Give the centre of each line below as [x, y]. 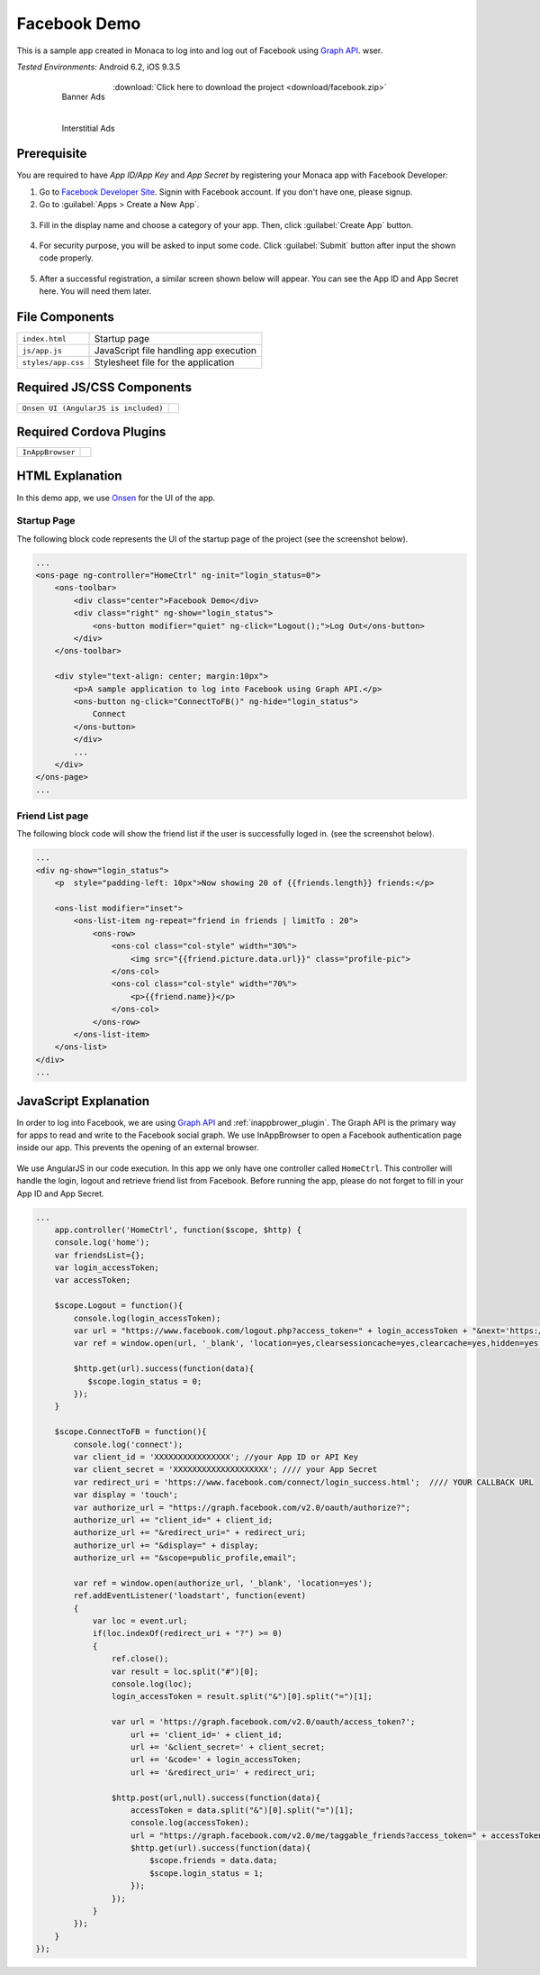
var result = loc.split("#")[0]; [185, 1671]
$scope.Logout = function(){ [119, 1306]
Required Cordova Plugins [91, 431]
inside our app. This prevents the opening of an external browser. [138, 1148]
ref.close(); [140, 1659]
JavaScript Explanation [83, 1101]
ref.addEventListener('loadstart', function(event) [190, 1596]
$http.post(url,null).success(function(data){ [216, 1797]
